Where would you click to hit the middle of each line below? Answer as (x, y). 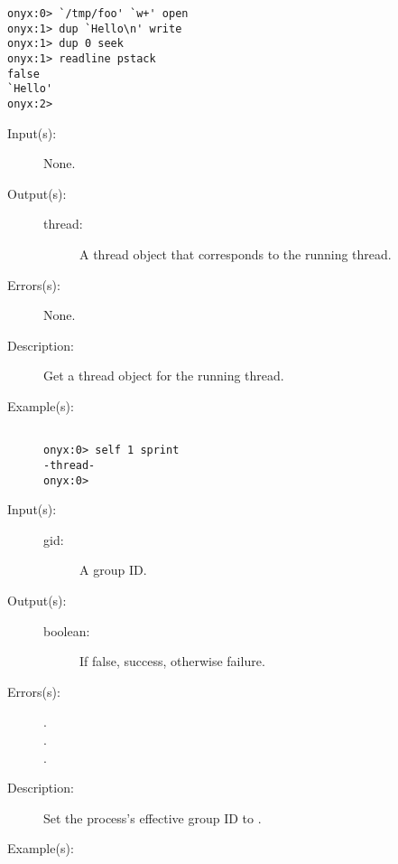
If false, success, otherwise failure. (172, 661)
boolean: (67, 630)
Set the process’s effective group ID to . (153, 817)
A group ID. (113, 570)
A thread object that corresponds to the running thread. (236, 254)
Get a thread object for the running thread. (164, 376)
